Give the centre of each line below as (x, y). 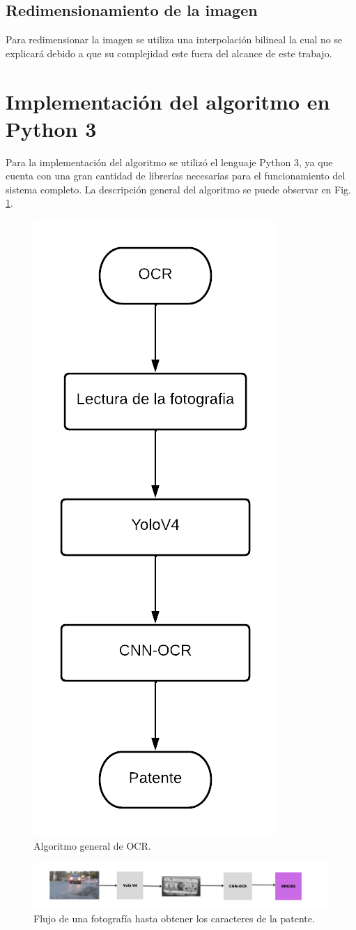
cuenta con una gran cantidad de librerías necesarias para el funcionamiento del (176, 176)
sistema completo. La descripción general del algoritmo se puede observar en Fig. (178, 189)
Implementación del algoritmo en (168, 101)
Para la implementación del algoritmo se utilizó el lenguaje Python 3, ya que (169, 162)
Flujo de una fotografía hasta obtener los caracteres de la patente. (174, 918)
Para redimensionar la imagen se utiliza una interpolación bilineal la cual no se (174, 39)
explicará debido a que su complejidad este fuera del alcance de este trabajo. (169, 53)
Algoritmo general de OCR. (92, 845)
